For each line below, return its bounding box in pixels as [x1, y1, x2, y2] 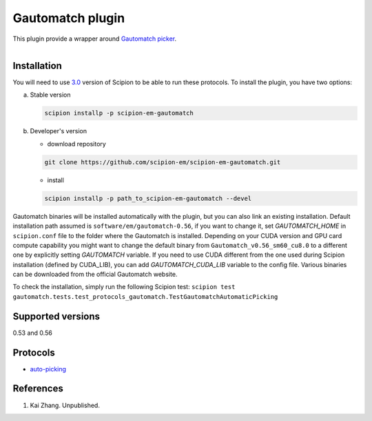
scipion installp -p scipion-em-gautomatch [44, 109, 194, 117]
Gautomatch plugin [12, 10, 125, 26]
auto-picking [30, 364, 67, 373]
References [12, 383, 63, 395]
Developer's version [30, 127, 87, 135]
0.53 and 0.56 [12, 329, 53, 337]
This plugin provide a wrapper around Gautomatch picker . [12, 35, 177, 43]
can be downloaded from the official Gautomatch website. [12, 270, 178, 279]
